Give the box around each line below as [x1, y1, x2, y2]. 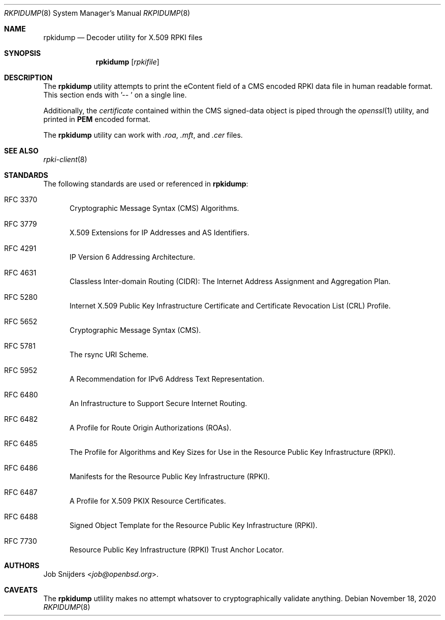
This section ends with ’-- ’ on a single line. [43, 90, 187, 99]
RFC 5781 [4, 342, 36, 350]
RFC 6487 [4, 488, 38, 497]
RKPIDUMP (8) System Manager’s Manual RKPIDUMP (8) [4, 9, 190, 17]
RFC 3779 [4, 220, 37, 228]
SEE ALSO [4, 146, 39, 155]
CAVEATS [4, 585, 38, 594]
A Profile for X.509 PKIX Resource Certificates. [70, 497, 226, 505]
